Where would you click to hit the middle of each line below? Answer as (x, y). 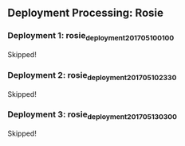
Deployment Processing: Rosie (86, 13)
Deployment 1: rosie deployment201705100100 (91, 36)
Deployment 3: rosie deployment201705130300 (92, 115)
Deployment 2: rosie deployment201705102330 (92, 76)
